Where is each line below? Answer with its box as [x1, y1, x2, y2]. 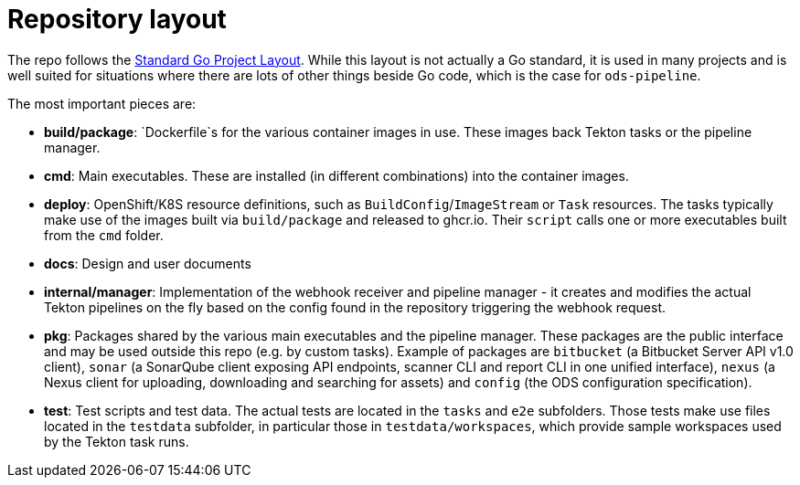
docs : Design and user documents [44, 255, 251, 271]
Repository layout [7, 4, 227, 35]
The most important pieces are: [7, 95, 197, 111]
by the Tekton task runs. [44, 433, 189, 449]
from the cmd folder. [44, 227, 164, 243]
